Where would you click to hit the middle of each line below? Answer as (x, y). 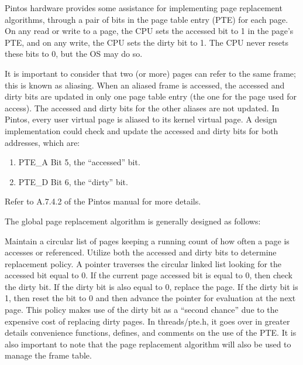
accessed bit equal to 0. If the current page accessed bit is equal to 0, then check (149, 275)
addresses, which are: (42, 142)
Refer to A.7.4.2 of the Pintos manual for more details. (103, 201)
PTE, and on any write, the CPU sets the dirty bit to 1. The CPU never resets (147, 42)
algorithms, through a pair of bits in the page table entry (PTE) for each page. (147, 19)
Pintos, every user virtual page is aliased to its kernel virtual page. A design (141, 119)
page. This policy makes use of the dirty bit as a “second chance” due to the (142, 310)
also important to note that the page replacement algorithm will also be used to (148, 344)
